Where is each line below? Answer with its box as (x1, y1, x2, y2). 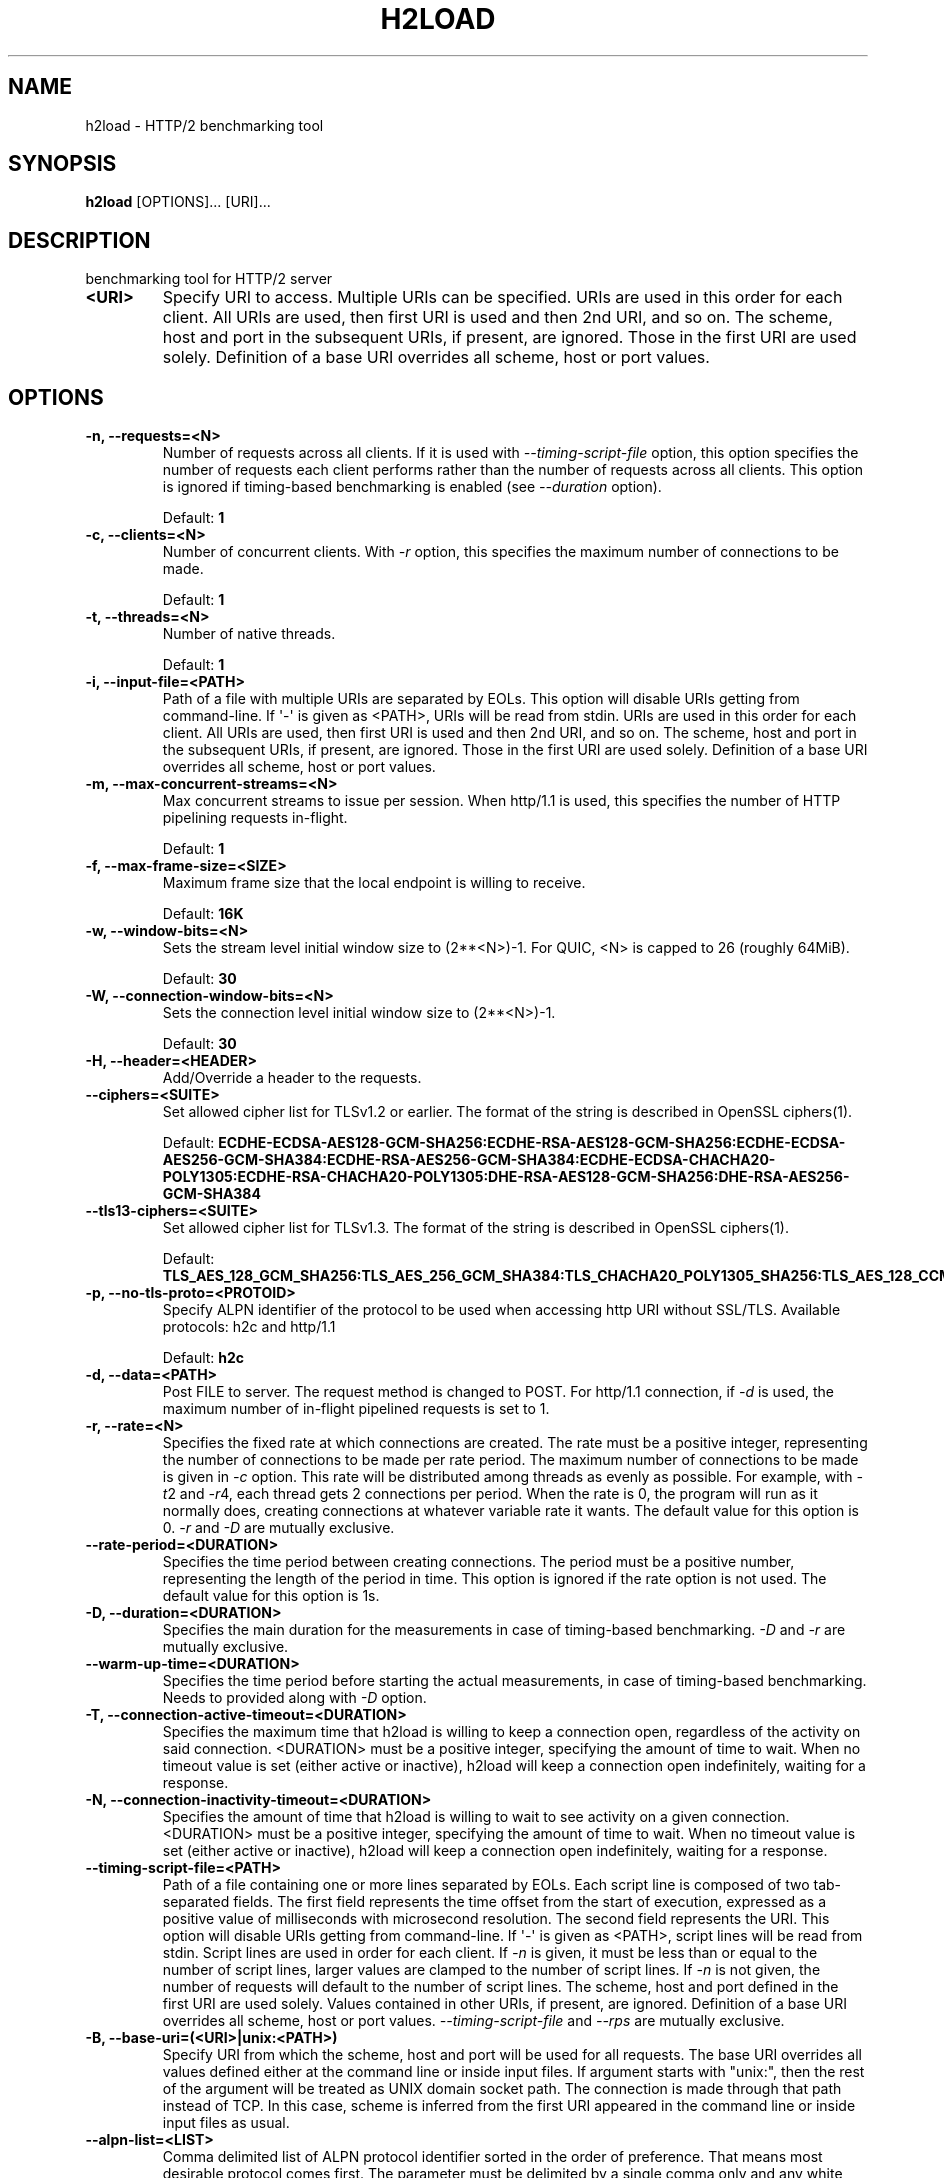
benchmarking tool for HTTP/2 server (85, 270, 333, 288)
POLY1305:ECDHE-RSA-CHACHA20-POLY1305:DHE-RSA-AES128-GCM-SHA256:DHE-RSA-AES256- (162, 1168, 850, 1186)
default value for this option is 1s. (162, 1587, 380, 1605)
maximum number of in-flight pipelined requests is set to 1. (162, 1400, 550, 1418)
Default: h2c (162, 1349, 245, 1367)
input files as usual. (162, 2114, 290, 2132)
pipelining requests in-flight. (162, 809, 348, 827)
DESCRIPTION (8, 227, 151, 253)
